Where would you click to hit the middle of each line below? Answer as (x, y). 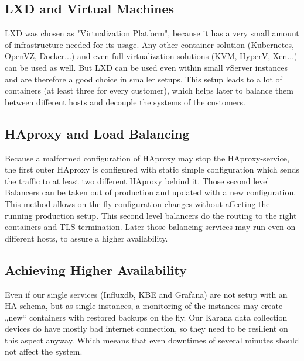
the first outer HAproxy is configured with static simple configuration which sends (152, 169)
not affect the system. (44, 351)
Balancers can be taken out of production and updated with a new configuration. (151, 192)
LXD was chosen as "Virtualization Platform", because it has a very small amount (152, 33)
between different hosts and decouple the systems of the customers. (125, 102)
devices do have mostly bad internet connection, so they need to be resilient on (146, 329)
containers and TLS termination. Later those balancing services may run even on (150, 227)
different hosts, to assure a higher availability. (86, 238)
